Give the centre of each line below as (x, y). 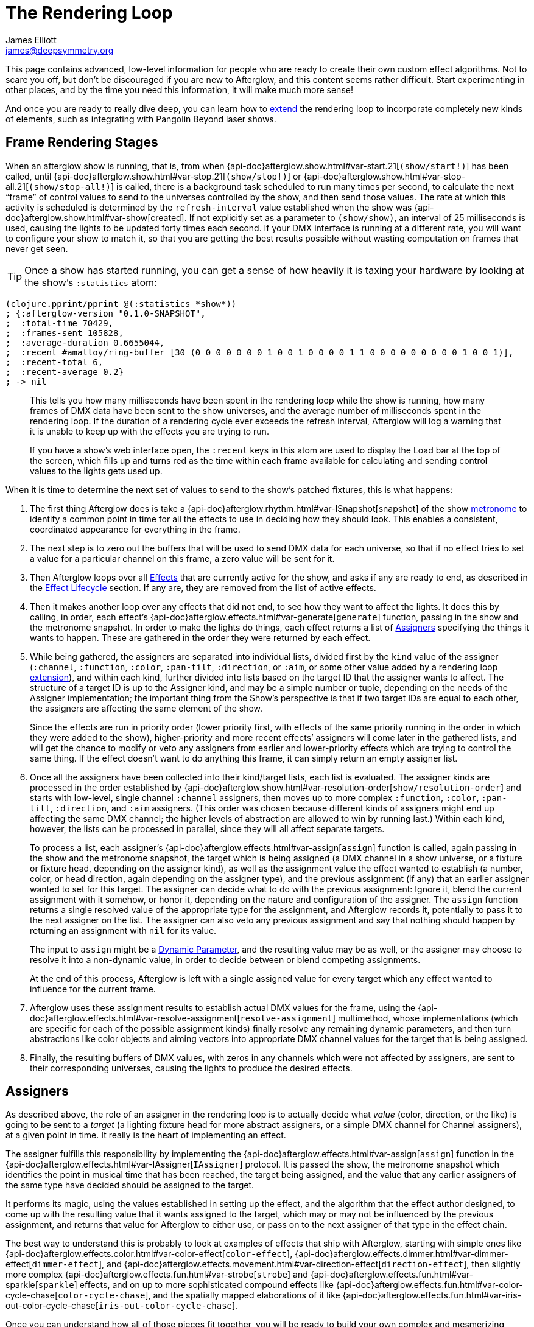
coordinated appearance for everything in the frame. (135, 529)
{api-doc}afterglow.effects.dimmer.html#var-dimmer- (402, 1254)
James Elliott (31, 40)
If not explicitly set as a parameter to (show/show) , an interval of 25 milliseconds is (357, 217)
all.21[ (17, 186)
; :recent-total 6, (54, 362)
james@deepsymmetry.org (60, 50)
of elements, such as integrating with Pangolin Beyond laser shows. (141, 119)
